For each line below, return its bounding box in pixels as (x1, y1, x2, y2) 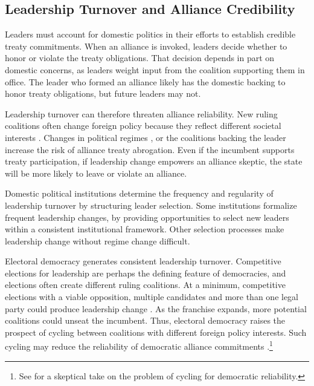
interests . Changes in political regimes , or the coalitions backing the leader (5, 131, 286, 143)
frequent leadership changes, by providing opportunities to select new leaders (5, 211, 289, 223)
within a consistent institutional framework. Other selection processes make (5, 223, 284, 235)
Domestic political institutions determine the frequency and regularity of (5, 187, 274, 200)
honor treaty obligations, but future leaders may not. (5, 87, 201, 100)
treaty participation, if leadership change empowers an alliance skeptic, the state (5, 155, 303, 168)
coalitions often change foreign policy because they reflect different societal (5, 119, 281, 132)
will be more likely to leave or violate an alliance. (5, 166, 187, 179)
